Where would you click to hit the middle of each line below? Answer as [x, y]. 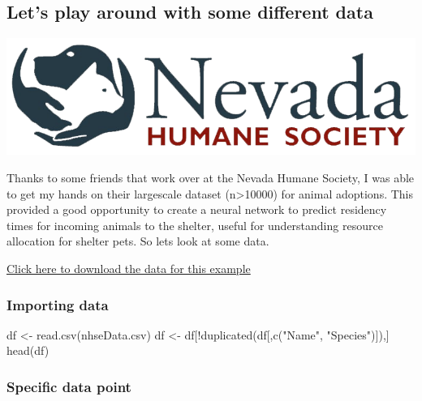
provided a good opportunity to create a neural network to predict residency [197, 209]
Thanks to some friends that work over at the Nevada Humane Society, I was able [211, 178]
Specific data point [69, 386]
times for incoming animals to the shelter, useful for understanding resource [195, 225]
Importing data [58, 304]
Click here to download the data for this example [129, 269]
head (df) [28, 350]
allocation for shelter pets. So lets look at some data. [138, 241]
